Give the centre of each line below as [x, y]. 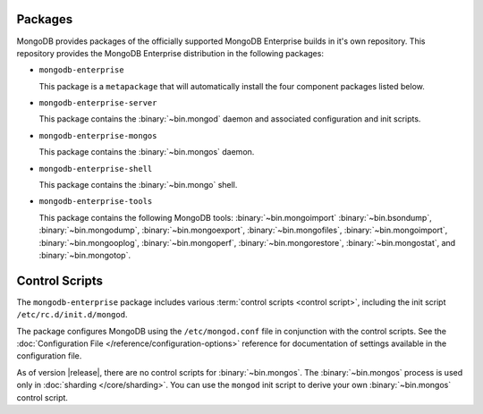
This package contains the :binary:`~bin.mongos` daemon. [147, 152]
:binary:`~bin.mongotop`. [85, 255]
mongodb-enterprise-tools [96, 202]
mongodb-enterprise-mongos [98, 135]
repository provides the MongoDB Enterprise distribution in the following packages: [170, 53]
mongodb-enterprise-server [98, 103]
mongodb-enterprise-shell [96, 169]
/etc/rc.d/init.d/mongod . [72, 315]
